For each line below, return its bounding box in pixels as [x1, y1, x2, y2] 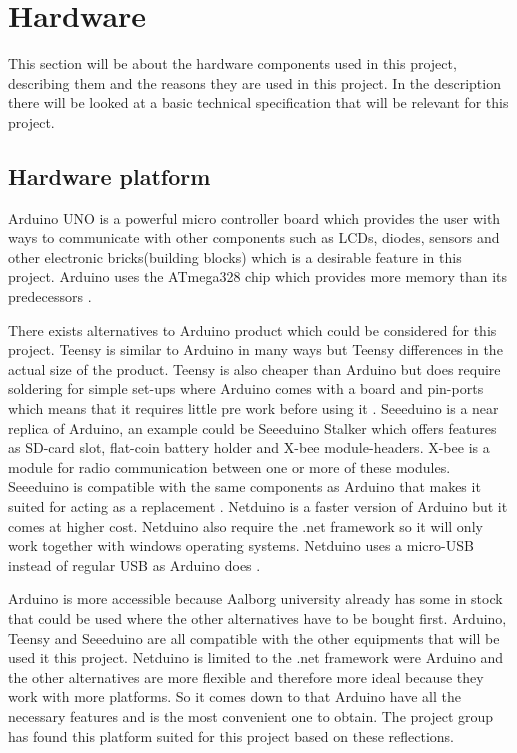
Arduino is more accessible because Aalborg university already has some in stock [8, 588, 503, 609]
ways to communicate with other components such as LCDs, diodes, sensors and [8, 227, 500, 248]
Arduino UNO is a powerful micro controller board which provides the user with [8, 207, 501, 228]
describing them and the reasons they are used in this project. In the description [8, 72, 501, 93]
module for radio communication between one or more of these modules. [8, 456, 451, 477]
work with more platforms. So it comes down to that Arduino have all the [8, 686, 461, 707]
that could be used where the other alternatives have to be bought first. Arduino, [8, 607, 507, 628]
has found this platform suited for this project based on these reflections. [8, 725, 454, 746]
